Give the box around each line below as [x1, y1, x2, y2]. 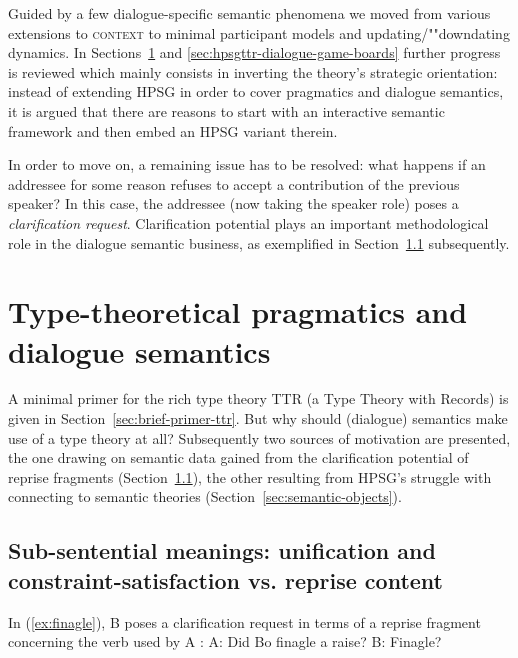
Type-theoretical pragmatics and [8, 291, 468, 332]
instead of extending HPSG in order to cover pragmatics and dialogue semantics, [8, 81, 504, 102]
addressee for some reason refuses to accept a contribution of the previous [8, 173, 460, 194]
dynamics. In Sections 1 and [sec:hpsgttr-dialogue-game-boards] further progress [8, 42, 501, 63]
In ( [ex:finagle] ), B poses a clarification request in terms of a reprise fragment [8, 611, 481, 632]
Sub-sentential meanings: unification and [8, 535, 436, 566]
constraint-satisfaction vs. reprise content [8, 564, 443, 595]
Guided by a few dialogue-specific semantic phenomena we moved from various [8, 3, 491, 23]
